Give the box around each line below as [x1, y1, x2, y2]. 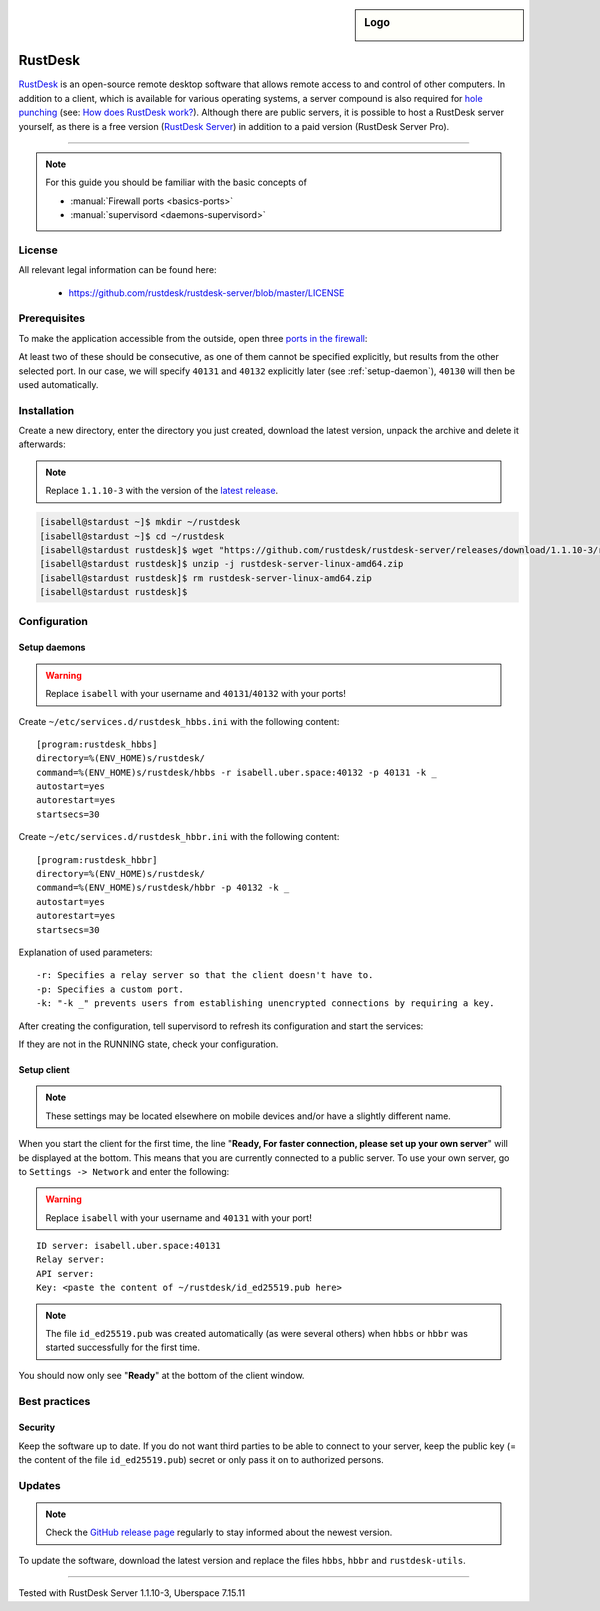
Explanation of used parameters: [18, 946, 153, 958]
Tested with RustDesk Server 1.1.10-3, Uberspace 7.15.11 [18, 1587, 245, 1599]
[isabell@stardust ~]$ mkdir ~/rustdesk [39, 516, 240, 528]
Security [18, 1421, 55, 1434]
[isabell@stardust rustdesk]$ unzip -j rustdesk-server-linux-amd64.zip [39, 558, 404, 570]
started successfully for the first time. [45, 1341, 200, 1354]
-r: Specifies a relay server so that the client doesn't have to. [36, 970, 374, 981]
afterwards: [18, 438, 66, 450]
